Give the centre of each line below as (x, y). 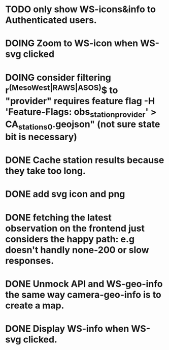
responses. (30, 261)
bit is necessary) (41, 137)
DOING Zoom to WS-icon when (72, 43)
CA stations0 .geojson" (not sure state (83, 125)
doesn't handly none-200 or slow (77, 250)
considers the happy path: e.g (70, 239)
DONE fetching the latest (58, 217)
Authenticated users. (51, 20)
